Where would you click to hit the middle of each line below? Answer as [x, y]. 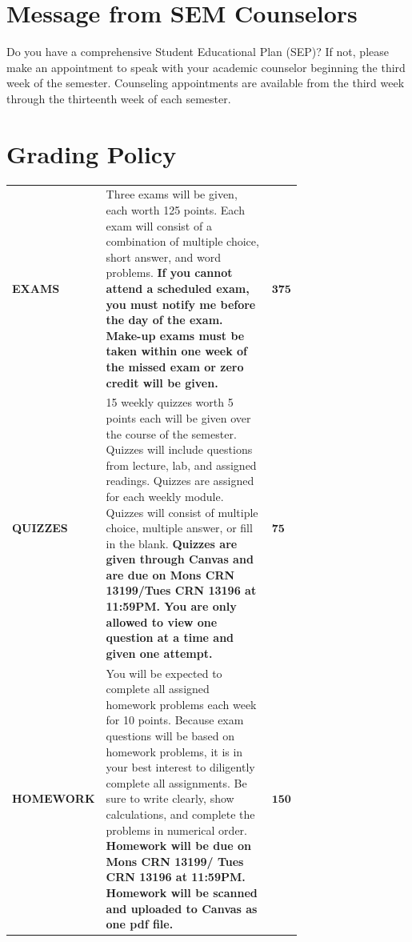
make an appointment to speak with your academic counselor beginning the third [206, 67]
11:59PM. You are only [171, 606]
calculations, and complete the [180, 814]
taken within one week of [176, 351]
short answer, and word [163, 257]
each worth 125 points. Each [175, 209]
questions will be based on [170, 736]
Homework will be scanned [182, 892]
